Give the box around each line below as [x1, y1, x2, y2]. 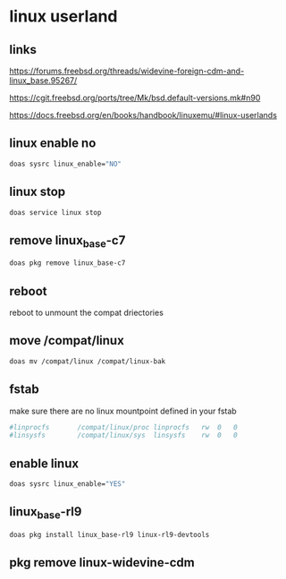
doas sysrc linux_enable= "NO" [9, 159, 122, 168]
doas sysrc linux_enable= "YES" [9, 480, 126, 489]
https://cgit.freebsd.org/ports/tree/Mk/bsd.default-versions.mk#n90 [9, 92, 261, 103]
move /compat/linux [9, 333, 125, 348]
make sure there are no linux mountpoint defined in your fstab [9, 405, 237, 416]
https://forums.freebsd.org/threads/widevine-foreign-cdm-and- [9, 65, 245, 76]
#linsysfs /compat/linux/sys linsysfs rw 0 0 [9, 431, 239, 440]
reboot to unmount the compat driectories [9, 307, 164, 319]
